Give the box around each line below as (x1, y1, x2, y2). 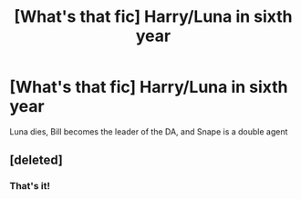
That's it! (9, 180, 50, 193)
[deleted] (9, 153, 64, 168)
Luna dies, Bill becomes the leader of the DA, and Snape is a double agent (9, 125, 288, 137)
